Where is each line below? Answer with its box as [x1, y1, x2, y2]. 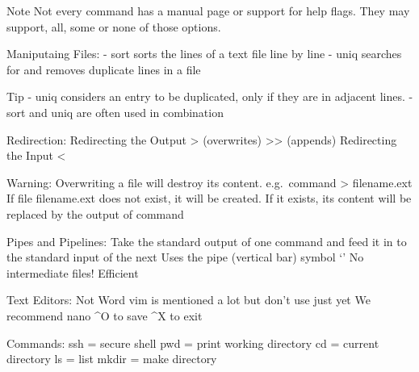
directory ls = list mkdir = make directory [6, 350, 217, 367]
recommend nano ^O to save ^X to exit [6, 307, 203, 324]
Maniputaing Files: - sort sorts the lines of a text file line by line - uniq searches [6, 45, 402, 62]
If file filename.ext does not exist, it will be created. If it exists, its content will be [6, 190, 412, 207]
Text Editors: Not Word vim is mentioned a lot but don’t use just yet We [6, 291, 371, 308]
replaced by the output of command [6, 205, 184, 222]
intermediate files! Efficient [6, 264, 139, 281]
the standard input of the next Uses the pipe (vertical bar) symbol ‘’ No [6, 249, 364, 265]
